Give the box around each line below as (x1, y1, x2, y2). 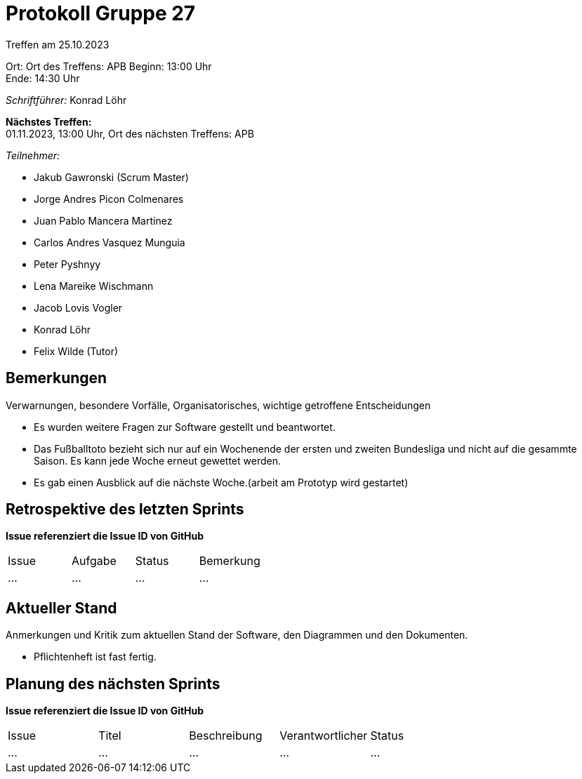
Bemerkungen (6, 369, 107, 387)
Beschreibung (189, 728, 263, 743)
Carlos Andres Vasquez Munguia (34, 236, 185, 248)
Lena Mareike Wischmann (34, 279, 154, 292)
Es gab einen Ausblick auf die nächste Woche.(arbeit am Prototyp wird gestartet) (34, 476, 409, 488)
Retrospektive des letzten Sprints (6, 500, 244, 519)
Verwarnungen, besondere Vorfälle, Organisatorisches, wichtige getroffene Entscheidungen (6, 399, 431, 411)
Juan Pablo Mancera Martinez (34, 214, 173, 227)
